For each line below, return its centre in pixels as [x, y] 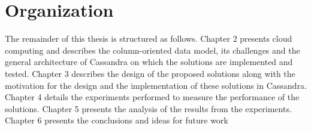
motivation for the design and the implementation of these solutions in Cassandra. [156, 85]
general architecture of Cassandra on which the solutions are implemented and [149, 62]
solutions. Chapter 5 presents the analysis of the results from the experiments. [148, 108]
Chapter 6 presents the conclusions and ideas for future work [117, 120]
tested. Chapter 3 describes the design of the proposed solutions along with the [150, 73]
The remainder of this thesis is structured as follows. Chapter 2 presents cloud [149, 38]
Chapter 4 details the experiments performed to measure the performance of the [152, 97]
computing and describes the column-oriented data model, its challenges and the [153, 50]
